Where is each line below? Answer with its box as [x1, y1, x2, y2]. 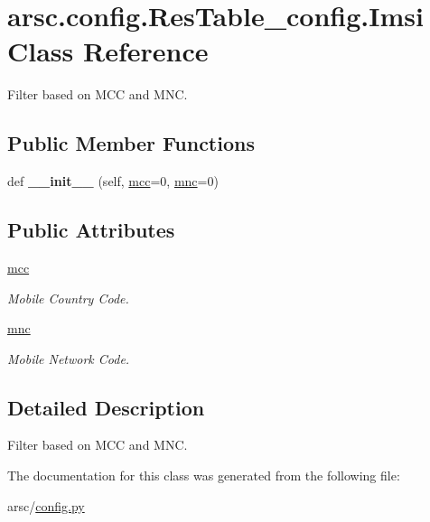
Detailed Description [7, 393, 205, 421]
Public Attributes [7, 216, 175, 244]
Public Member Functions [7, 129, 255, 157]
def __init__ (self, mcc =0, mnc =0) [7, 172, 219, 191]
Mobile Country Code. [7, 288, 129, 307]
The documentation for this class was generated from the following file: [7, 466, 400, 485]
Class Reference [7, 33, 209, 70]
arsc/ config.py [7, 496, 85, 515]
